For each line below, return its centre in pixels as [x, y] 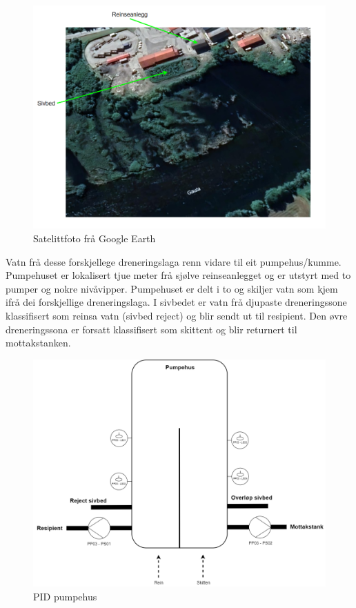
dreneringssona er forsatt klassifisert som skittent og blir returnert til [151, 329]
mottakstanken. [38, 343]
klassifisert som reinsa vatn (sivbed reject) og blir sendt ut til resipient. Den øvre [177, 315]
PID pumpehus [65, 596]
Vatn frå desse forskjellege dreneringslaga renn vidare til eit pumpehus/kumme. [174, 261]
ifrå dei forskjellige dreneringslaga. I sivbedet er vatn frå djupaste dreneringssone [176, 302]
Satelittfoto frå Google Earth [95, 238]
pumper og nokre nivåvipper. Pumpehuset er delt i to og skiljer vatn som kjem [172, 288]
